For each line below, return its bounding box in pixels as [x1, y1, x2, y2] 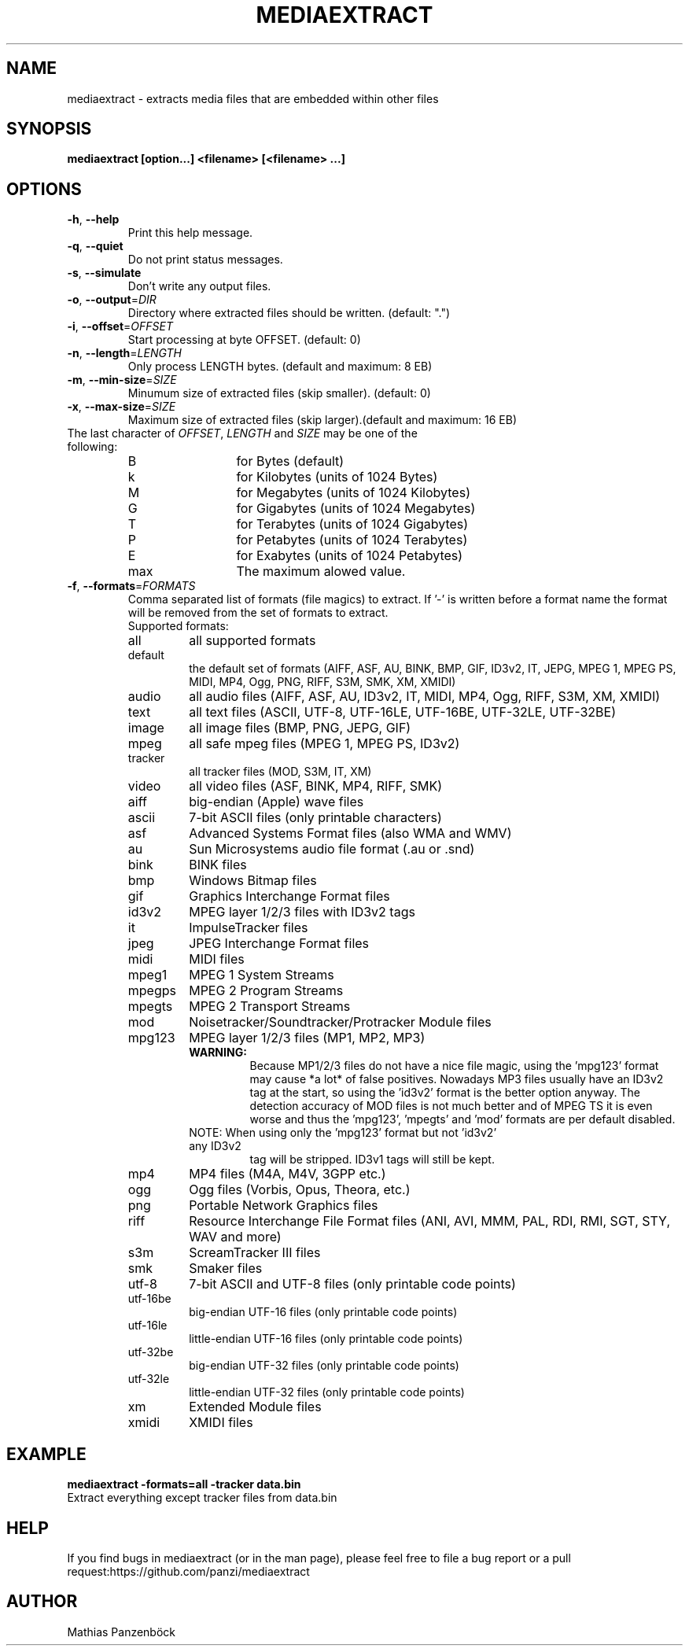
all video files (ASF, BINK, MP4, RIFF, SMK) [189, 778, 443, 795]
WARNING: [189, 1045, 247, 1060]
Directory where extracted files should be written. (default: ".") [127, 306, 451, 320]
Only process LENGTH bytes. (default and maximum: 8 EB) [127, 360, 433, 374]
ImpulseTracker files [189, 920, 308, 936]
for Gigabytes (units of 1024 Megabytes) [236, 500, 476, 517]
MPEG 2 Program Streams [189, 983, 344, 999]
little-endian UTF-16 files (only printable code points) [189, 1332, 463, 1346]
